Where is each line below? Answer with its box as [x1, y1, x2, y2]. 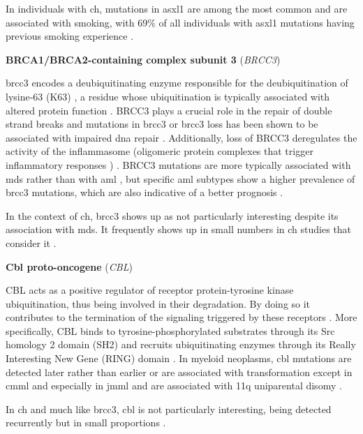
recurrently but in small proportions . [6, 415, 166, 430]
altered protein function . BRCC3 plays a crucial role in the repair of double [6, 103, 332, 117]
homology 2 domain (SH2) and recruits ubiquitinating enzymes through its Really [6, 337, 356, 352]
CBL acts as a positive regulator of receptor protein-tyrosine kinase [6, 283, 294, 297]
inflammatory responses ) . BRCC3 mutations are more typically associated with [6, 157, 351, 172]
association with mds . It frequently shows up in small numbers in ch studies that [6, 222, 352, 237]
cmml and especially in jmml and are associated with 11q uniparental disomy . [6, 378, 342, 393]
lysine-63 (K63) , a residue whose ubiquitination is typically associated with [6, 89, 330, 103]
